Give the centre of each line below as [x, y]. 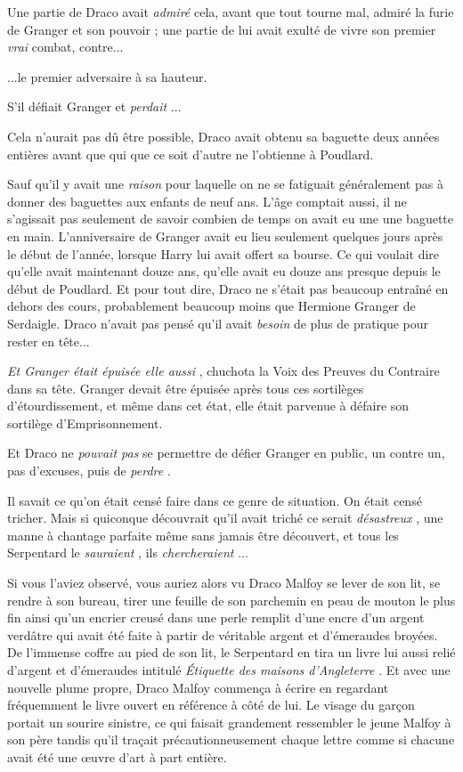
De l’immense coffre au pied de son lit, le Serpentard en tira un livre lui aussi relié [231, 652]
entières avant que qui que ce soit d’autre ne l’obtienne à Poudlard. [191, 154]
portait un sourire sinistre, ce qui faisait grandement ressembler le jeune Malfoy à [229, 722]
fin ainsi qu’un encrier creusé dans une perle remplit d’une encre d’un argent [216, 618]
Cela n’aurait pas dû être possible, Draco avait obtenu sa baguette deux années [223, 136]
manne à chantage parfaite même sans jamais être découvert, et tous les [203, 535]
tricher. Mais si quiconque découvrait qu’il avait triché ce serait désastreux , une [225, 518]
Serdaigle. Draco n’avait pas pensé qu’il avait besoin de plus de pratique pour [218, 323]
